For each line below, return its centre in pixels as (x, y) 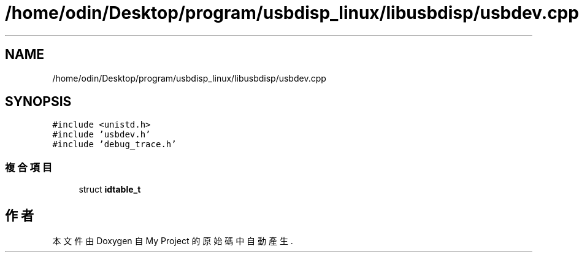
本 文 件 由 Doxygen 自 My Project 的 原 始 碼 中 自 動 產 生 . (173, 241)
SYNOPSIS (38, 102)
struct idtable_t (110, 190)
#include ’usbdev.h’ (102, 135)
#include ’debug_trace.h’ (114, 144)
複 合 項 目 (29, 167)
